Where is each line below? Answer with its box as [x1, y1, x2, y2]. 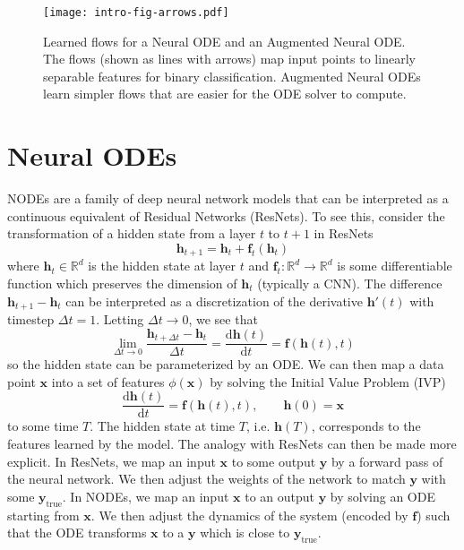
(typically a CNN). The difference [257, 273, 443, 292]
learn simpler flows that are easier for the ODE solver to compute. [43, 84, 407, 103]
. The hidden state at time [90, 417, 236, 435]
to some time [7, 417, 79, 435]
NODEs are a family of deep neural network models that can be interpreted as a [7, 189, 449, 208]
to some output [231, 451, 316, 470]
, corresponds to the [311, 417, 421, 435]
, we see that [188, 310, 258, 329]
